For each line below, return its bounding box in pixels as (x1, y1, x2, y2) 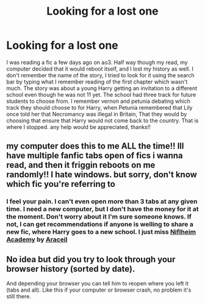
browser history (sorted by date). (6, 264, 135, 274)
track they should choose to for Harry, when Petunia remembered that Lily (6, 103, 193, 111)
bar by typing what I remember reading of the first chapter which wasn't (6, 78, 188, 85)
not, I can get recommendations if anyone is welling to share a (6, 220, 193, 229)
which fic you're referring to (6, 179, 116, 189)
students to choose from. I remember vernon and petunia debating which (6, 97, 191, 105)
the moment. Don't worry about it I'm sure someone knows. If (6, 212, 192, 221)
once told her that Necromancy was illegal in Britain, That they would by (6, 110, 187, 117)
